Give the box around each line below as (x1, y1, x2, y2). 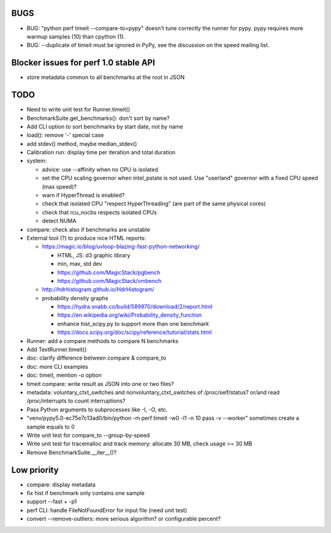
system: (26, 157, 47, 165)
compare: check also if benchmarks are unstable (26, 225, 150, 233)
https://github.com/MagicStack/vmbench (57, 277, 162, 284)
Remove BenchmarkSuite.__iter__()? (26, 448, 117, 456)
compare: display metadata (26, 481, 96, 488)
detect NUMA (42, 217, 77, 225)
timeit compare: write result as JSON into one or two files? (26, 380, 174, 387)
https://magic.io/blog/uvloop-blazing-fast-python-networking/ (42, 243, 200, 251)
